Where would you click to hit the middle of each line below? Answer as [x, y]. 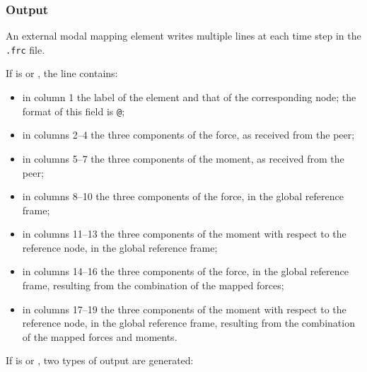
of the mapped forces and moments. [100, 336]
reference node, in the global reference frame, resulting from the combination [188, 323]
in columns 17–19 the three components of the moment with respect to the [184, 309]
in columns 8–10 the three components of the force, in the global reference [183, 196]
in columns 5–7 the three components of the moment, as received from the [183, 158]
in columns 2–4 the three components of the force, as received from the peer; [188, 135]
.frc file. [25, 49]
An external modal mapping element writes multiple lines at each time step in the [183, 36]
